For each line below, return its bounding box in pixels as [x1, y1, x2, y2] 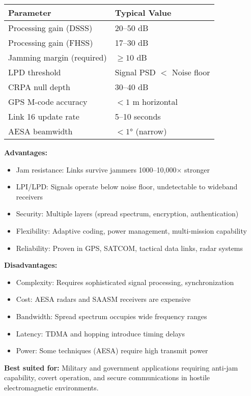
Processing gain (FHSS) [8, 37, 93, 48]
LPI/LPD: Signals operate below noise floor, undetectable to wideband [16, 181, 238, 192]
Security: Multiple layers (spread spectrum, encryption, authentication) [16, 208, 239, 219]
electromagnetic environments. [4, 382, 99, 392]
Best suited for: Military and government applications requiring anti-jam [4, 362, 238, 373]
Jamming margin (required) [8, 51, 107, 63]
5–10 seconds [115, 110, 161, 122]
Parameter [8, 7, 51, 18]
